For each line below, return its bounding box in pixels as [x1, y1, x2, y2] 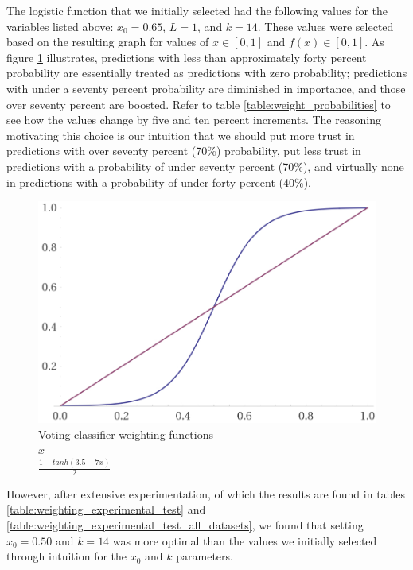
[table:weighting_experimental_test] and [6, 501, 206, 518]
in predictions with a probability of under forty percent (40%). [6, 173, 311, 190]
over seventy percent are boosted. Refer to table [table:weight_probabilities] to [6, 95, 391, 112]
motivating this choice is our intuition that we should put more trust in [6, 126, 355, 143]
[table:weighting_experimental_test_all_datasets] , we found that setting [6, 517, 364, 533]
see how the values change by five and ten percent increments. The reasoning [6, 111, 381, 128]
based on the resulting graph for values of [6, 33, 209, 50]
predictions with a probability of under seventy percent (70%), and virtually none [6, 157, 404, 174]
